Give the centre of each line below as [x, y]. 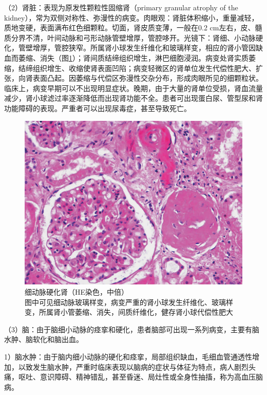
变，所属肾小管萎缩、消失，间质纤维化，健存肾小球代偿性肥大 [129, 312]
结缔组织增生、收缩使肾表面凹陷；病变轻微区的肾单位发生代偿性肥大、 [137, 68]
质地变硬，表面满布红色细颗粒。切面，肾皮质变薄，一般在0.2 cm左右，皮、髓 [133, 28]
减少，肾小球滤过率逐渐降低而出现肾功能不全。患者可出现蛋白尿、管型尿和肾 [133, 98]
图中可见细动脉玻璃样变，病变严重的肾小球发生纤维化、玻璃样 [129, 302]
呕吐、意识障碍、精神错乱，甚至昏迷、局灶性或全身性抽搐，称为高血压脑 [140, 377]
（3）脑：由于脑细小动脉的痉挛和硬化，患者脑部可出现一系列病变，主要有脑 [132, 329]
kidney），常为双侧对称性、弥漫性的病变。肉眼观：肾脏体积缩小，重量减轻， [131, 17]
